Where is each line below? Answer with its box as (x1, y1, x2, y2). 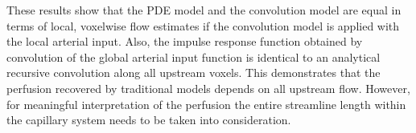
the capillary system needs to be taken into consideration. (6, 111, 291, 128)
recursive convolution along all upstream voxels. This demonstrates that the (6, 64, 381, 81)
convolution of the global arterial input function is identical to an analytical (6, 48, 381, 65)
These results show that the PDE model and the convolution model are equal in (6, 2, 402, 18)
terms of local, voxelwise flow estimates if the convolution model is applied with (6, 17, 400, 34)
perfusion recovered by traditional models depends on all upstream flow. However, (6, 79, 410, 96)
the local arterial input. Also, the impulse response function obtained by (6, 33, 363, 50)
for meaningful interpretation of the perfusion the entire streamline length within (6, 95, 406, 112)
